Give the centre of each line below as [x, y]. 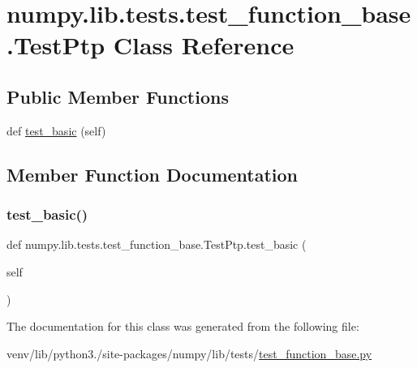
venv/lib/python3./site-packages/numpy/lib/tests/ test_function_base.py [189, 353]
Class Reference [204, 45]
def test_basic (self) [56, 130]
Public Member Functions [118, 96]
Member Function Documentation [153, 174]
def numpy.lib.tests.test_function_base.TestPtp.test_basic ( [157, 244]
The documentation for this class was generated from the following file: [183, 326]
